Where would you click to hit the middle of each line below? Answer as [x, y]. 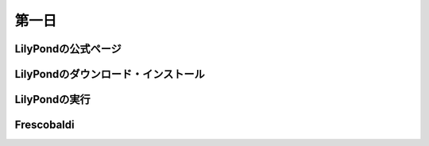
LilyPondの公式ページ [68, 49]
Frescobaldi [44, 125]
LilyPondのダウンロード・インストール [110, 74]
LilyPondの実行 [52, 100]
